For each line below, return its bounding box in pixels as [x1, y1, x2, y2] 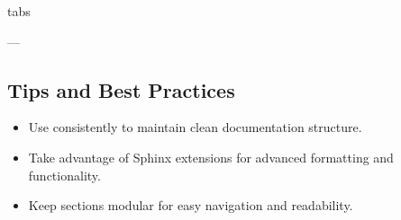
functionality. [28, 165, 101, 184]
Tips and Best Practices [7, 75, 235, 103]
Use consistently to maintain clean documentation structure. [28, 118, 362, 136]
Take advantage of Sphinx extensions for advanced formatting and [28, 147, 394, 166]
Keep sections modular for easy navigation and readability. [28, 196, 353, 215]
